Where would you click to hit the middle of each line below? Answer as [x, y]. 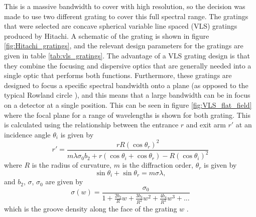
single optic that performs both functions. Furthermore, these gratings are [118, 75]
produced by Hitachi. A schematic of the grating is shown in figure [107, 35]
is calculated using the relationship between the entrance [91, 125]
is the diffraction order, [158, 165]
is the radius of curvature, [72, 165]
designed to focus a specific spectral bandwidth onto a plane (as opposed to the [126, 85]
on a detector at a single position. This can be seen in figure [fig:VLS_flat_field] [128, 104]
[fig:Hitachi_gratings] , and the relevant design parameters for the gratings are [124, 46]
